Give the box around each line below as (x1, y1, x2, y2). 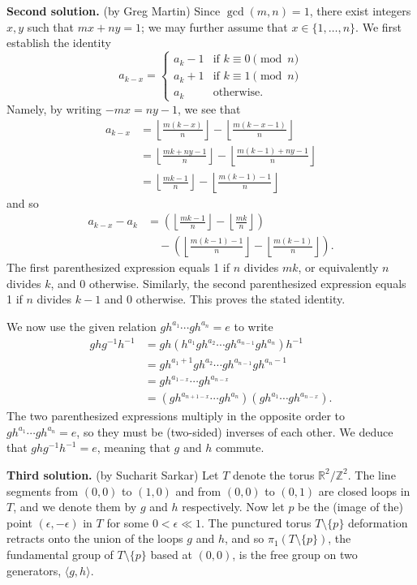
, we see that (178, 100, 241, 117)
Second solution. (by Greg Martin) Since (6, 2, 221, 19)
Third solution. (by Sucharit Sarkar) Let (6, 466, 219, 483)
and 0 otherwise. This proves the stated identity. (104, 290, 346, 308)
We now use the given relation (6, 317, 157, 334)
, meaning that (97, 439, 170, 456)
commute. (215, 439, 264, 456)
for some (106, 514, 149, 531)
